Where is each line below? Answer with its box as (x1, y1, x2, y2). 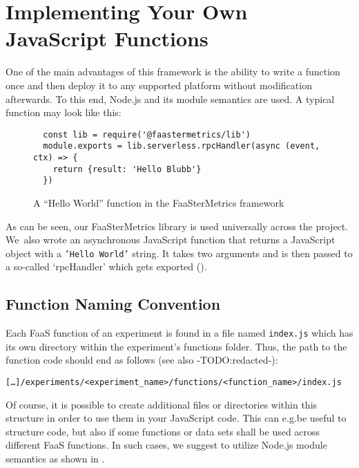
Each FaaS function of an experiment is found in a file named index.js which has (6, 326, 353, 340)
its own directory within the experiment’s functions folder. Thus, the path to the (6, 339, 347, 353)
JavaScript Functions (6, 24, 208, 53)
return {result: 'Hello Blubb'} (52, 164, 202, 174)
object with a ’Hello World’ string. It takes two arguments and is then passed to (6, 245, 353, 260)
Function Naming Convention (6, 293, 221, 315)
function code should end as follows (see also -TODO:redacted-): (6, 353, 278, 367)
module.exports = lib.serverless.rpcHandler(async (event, (43, 141, 320, 151)
